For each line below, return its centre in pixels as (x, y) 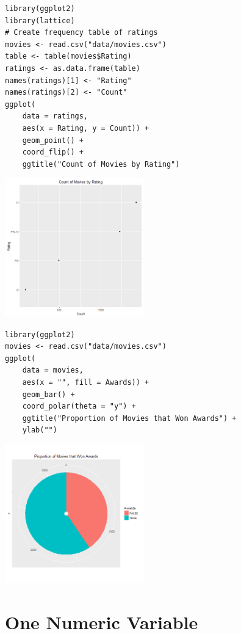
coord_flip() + (53, 152)
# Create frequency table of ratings (81, 33)
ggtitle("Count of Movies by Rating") (101, 164)
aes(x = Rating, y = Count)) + (86, 128)
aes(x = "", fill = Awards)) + (86, 383)
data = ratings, (55, 116)
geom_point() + (53, 140)
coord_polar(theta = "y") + (79, 406)
